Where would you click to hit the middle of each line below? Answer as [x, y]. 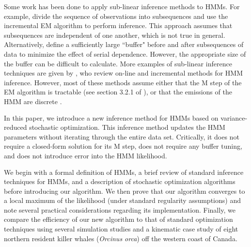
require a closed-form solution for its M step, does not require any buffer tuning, [123, 146]
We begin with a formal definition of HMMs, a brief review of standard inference [124, 172]
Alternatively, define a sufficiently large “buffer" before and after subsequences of [124, 44]
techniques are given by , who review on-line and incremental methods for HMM [124, 73]
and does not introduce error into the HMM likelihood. [86, 155]
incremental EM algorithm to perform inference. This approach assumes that [118, 25]
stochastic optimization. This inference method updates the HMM [127, 127]
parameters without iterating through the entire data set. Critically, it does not [122, 136]
